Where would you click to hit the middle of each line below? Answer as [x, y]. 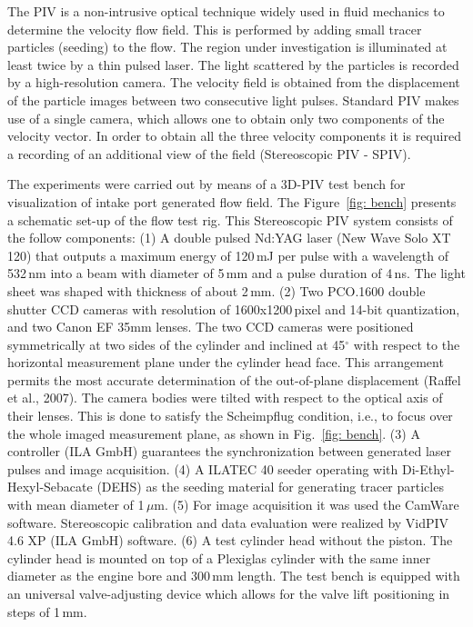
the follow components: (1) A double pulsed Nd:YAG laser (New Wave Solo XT [229, 238]
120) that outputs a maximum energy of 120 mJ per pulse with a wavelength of [228, 255]
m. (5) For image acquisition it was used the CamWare [307, 505]
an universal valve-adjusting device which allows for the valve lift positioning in [229, 593]
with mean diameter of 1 [76, 505]
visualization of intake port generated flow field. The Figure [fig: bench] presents [232, 201]
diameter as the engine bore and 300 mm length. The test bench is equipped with [234, 576]
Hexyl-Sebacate [50, 487]
